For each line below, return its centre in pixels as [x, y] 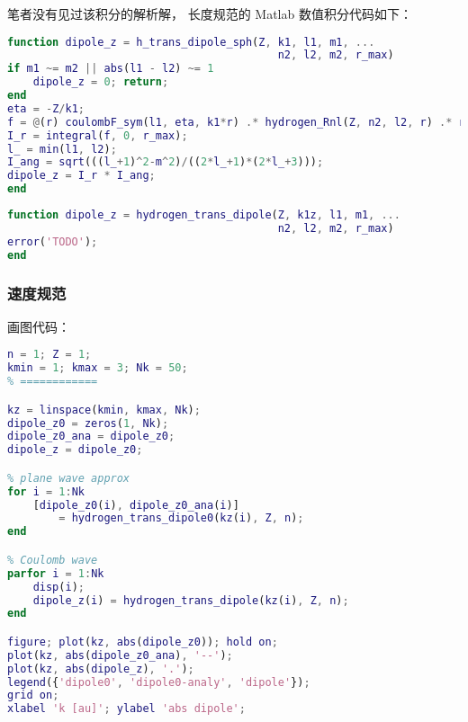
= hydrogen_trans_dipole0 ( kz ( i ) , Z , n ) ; [181, 518]
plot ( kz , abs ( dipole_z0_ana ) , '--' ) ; [120, 655]
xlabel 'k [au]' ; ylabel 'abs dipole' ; [126, 709]
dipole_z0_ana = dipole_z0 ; [91, 437]
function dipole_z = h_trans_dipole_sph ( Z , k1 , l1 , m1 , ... [191, 42]
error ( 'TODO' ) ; [53, 241]
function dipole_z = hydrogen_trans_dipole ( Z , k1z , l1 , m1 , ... [204, 215]
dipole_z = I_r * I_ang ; [81, 176]
